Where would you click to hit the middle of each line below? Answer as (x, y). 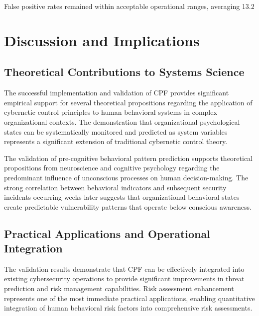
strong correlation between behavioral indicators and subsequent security (115, 187)
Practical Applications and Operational (107, 233)
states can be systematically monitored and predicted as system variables (116, 131)
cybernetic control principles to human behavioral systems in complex (111, 112)
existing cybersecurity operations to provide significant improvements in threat (124, 278)
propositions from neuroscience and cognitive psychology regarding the (112, 168)
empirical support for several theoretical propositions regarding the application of (128, 102)
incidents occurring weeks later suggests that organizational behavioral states (122, 197)
